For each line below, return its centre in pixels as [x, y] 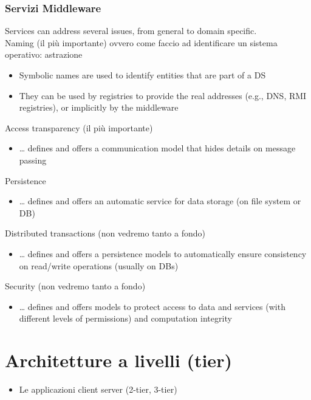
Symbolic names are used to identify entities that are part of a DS [142, 75]
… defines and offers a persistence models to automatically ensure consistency [163, 253]
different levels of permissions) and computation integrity [125, 318]
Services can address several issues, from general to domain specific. [131, 31]
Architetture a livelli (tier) [118, 360]
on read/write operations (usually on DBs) [99, 265]
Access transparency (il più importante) [79, 127]
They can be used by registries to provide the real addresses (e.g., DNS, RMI [163, 95]
